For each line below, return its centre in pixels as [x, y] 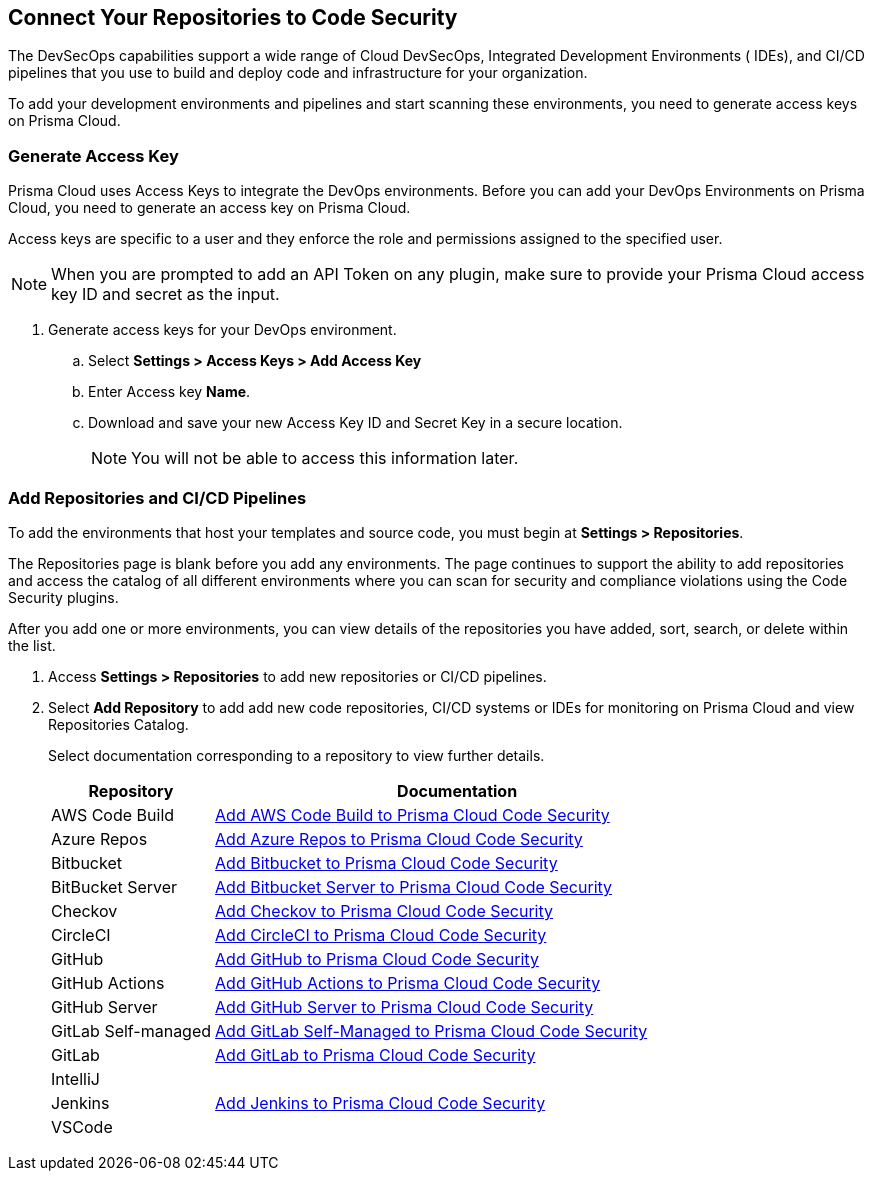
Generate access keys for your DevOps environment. [222, 330]
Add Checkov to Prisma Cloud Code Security [384, 910]
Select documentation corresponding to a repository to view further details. [296, 755]
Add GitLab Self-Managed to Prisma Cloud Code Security [431, 1030]
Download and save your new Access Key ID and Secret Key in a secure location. [355, 423]
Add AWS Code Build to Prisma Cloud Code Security [412, 814]
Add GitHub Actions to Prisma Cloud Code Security [408, 982]
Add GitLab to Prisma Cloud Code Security [375, 1054]
